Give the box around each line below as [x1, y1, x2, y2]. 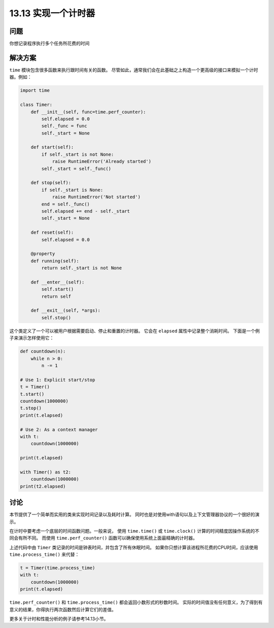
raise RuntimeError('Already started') [52, 159, 152, 164]
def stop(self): [30, 180, 71, 186]
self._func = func [41, 123, 87, 129]
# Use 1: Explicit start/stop [20, 377, 95, 382]
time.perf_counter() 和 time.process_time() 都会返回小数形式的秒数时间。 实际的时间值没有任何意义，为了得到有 [9, 599, 263, 606]
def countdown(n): [20, 348, 66, 355]
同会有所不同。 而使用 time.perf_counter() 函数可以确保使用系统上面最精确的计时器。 [9, 535, 197, 541]
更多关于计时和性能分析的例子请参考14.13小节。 [9, 616, 109, 621]
